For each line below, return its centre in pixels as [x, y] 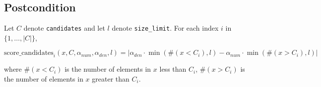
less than [173, 69]
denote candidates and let [64, 28]
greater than [111, 78]
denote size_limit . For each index [165, 28]
